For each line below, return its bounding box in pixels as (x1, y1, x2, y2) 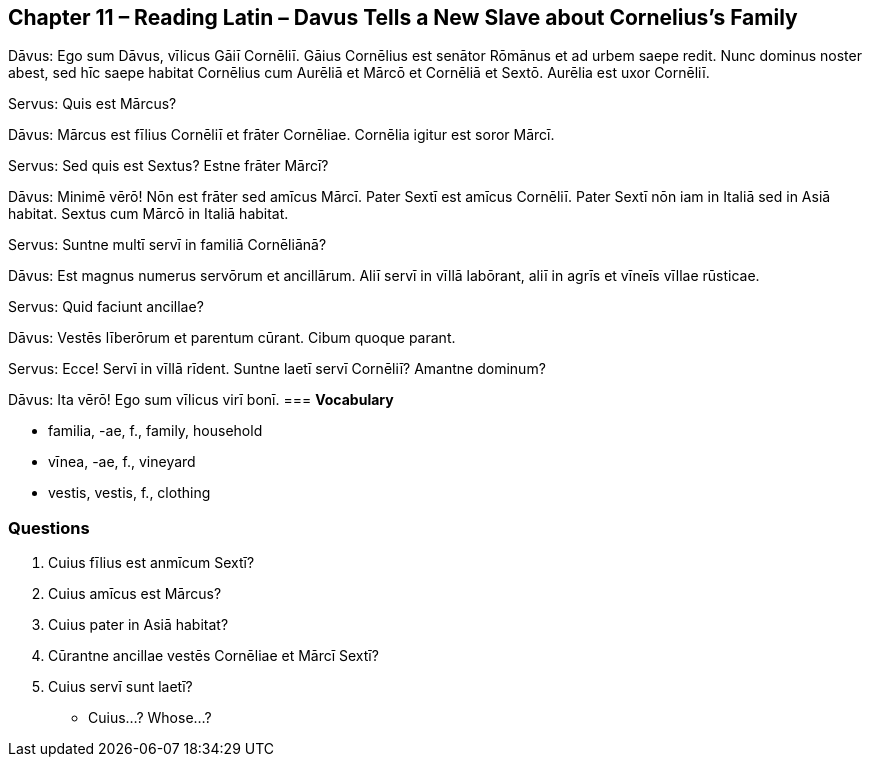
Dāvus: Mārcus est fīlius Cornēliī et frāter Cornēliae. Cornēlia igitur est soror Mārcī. (8, 126, 555, 144)
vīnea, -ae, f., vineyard (48, 453, 196, 471)
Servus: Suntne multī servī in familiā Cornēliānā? (8, 236, 327, 254)
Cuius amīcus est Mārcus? (48, 585, 222, 603)
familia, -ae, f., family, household (48, 422, 263, 440)
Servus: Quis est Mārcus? (8, 95, 177, 113)
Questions (8, 517, 90, 538)
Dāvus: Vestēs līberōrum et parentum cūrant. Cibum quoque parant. (8, 329, 456, 347)
